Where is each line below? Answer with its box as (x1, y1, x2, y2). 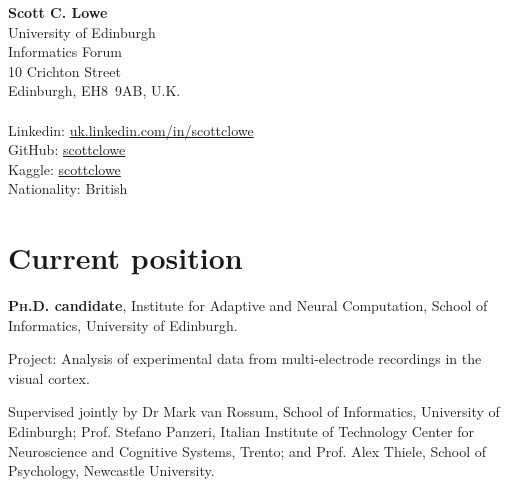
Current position (8, 237, 243, 278)
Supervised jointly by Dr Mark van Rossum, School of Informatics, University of (8, 401, 500, 422)
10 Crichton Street (8, 60, 121, 81)
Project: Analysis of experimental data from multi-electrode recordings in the (8, 348, 482, 369)
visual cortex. (8, 367, 90, 388)
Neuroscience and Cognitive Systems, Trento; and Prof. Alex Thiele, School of (8, 440, 487, 461)
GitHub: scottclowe (8, 139, 126, 160)
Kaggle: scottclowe (8, 158, 121, 179)
